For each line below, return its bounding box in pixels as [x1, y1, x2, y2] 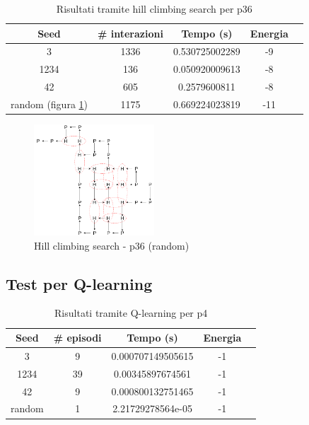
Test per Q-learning [6, 272, 153, 294]
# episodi [53, 330, 102, 345]
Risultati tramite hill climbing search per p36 [56, 1, 252, 16]
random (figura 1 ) [11, 96, 88, 111]
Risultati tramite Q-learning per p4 [54, 305, 208, 320]
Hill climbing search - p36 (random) [34, 238, 190, 252]
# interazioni [98, 25, 163, 40]
